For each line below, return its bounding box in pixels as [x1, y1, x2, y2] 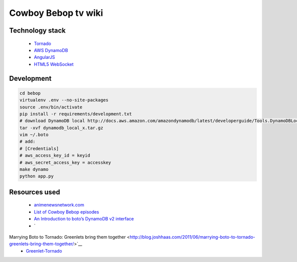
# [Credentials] [19, 146, 59, 151]
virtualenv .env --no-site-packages [19, 97, 109, 103]
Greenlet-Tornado [26, 248, 62, 254]
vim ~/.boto [19, 132, 49, 138]
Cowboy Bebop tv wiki [9, 7, 103, 18]
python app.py [19, 173, 54, 179]
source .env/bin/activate [19, 104, 83, 110]
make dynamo [19, 166, 49, 172]
